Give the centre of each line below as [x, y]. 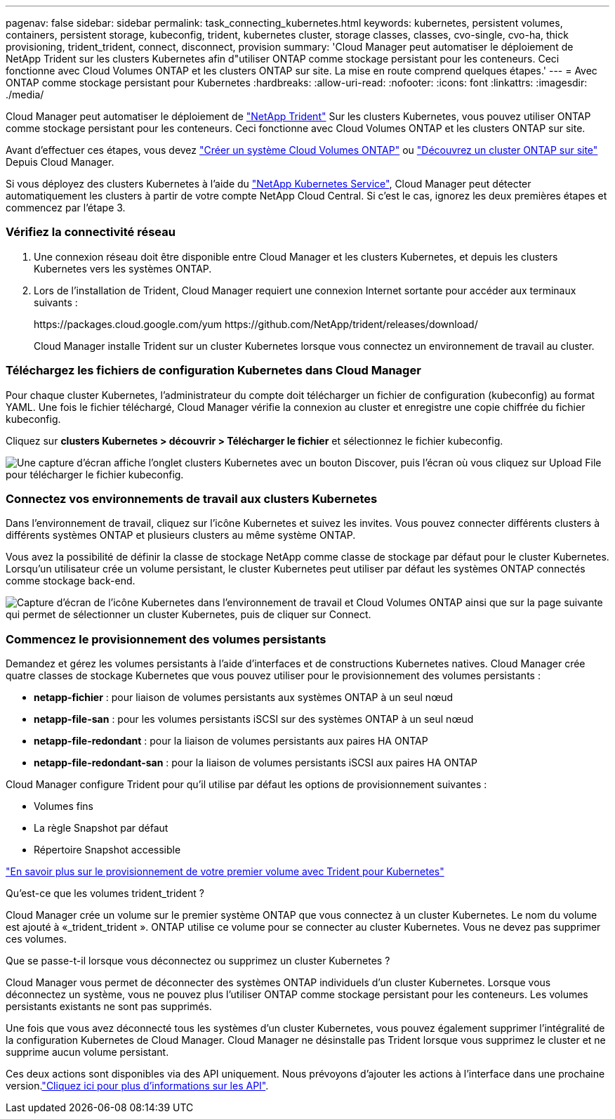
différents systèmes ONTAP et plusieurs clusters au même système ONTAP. [181, 535]
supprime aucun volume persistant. [87, 1052]
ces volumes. [36, 939]
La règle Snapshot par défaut [101, 828]
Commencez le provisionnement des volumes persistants [166, 639]
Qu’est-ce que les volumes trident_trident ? [105, 893]
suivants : [56, 302]
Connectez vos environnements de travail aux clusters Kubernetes [192, 498]
